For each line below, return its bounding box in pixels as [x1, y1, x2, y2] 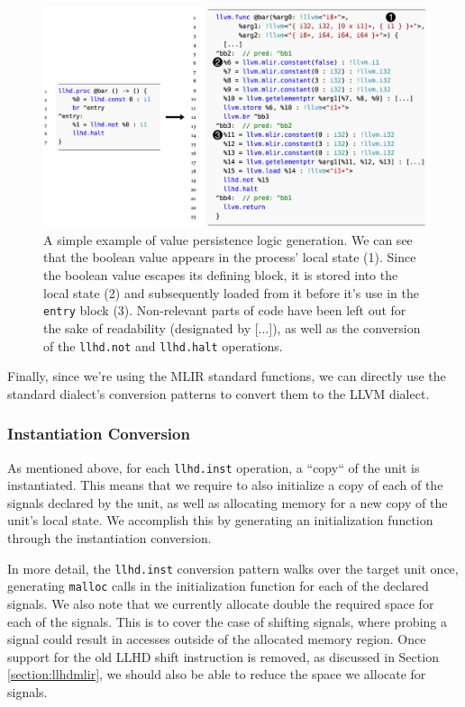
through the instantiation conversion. [7, 529, 212, 548]
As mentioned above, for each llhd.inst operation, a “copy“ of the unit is [7, 458, 420, 476]
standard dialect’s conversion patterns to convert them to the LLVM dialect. [7, 384, 430, 403]
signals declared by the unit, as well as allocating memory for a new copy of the [7, 493, 448, 512]
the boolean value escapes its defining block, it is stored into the [43, 266, 398, 285]
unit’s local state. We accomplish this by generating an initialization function [7, 511, 433, 530]
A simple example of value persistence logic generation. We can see [43, 230, 413, 249]
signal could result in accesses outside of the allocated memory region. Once [7, 630, 426, 648]
